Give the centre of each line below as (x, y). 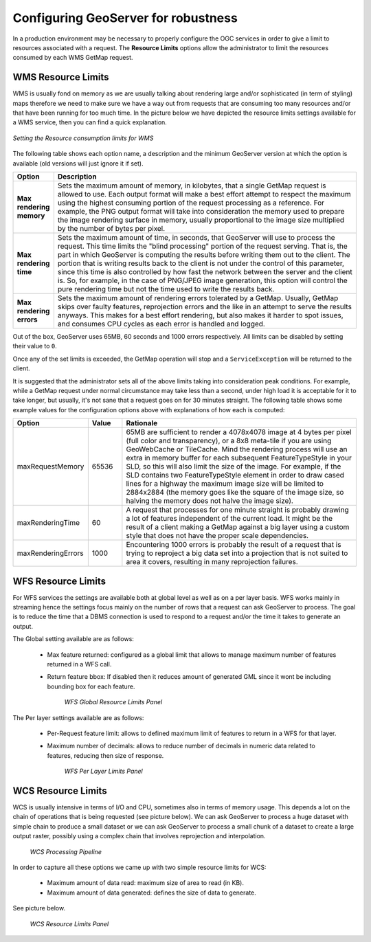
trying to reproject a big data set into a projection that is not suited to (237, 553)
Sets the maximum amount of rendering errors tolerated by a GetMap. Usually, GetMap (198, 298)
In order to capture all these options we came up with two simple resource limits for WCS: (140, 867)
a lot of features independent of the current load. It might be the (229, 519)
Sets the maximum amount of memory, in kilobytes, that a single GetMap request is (192, 186)
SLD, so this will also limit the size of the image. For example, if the (234, 467)
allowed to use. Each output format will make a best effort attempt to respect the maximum (204, 194)
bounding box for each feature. (91, 686)
